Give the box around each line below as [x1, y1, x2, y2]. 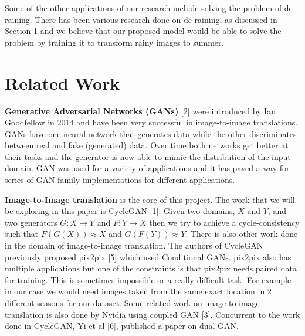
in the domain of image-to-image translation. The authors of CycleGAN [5, 239, 263, 252]
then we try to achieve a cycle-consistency [149, 216, 300, 228]
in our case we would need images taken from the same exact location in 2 [5, 285, 272, 297]
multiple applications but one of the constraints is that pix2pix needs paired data [5, 262, 297, 274]
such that [5, 228, 39, 240]
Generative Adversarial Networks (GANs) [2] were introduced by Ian [5, 104, 276, 117]
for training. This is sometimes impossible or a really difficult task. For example [5, 273, 292, 286]
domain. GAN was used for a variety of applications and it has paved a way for [5, 162, 290, 174]
